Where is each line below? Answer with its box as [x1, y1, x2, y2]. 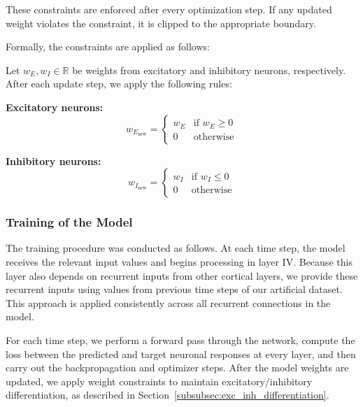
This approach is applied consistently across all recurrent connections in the [6, 295, 331, 310]
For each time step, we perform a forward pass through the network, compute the [6, 332, 355, 347]
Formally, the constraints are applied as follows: [6, 39, 210, 54]
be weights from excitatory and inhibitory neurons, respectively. [72, 62, 346, 77]
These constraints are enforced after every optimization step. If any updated [6, 2, 332, 16]
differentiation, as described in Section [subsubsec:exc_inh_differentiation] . [6, 387, 329, 402]
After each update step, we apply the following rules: [6, 76, 232, 91]
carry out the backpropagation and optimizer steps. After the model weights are [6, 360, 349, 375]
